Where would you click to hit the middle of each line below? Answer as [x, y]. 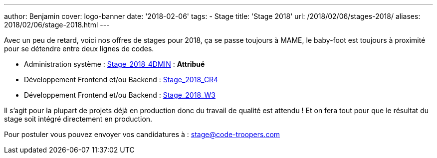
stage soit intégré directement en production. [78, 119]
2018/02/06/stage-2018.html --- [57, 25]
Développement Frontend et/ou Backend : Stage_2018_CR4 [121, 79]
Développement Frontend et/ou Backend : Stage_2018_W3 [120, 95]
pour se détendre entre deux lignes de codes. [79, 49]
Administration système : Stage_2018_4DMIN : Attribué [114, 64]
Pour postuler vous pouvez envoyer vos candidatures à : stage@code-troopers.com [142, 134]
